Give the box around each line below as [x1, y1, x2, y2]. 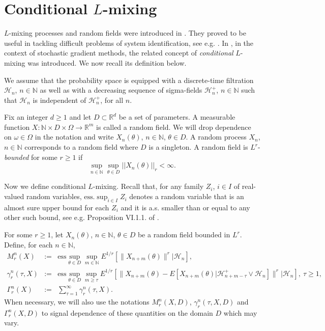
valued [4, 191, 24, 202]
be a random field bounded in [137, 229, 230, 240]
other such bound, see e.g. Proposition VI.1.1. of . [4, 212, 159, 223]
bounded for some [4, 151, 57, 162]
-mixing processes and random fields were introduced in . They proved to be [9, 27, 246, 38]
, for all [100, 94, 124, 105]
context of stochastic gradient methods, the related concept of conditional [4, 47, 233, 58]
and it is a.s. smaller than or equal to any [121, 202, 250, 212]
